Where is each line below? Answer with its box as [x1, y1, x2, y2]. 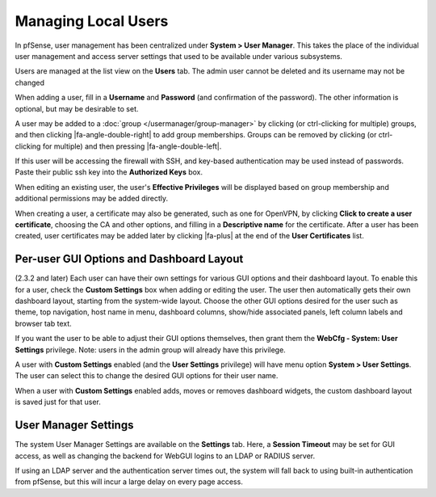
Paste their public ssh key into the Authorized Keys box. [15, 167, 203, 177]
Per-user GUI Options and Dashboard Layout [15, 252, 244, 266]
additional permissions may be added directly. [15, 194, 169, 204]
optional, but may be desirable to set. [15, 103, 139, 113]
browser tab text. [15, 318, 72, 328]
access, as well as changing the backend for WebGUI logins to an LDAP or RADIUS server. [15, 451, 315, 461]
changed [15, 78, 44, 87]
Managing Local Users [15, 12, 169, 30]
